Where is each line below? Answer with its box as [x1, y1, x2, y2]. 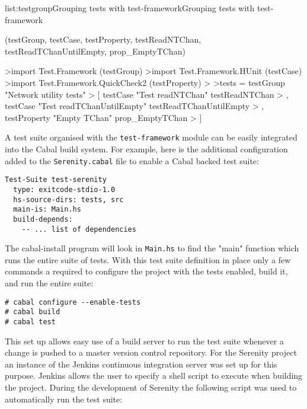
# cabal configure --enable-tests [5, 298, 141, 306]
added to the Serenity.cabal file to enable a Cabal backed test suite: [5, 154, 259, 167]
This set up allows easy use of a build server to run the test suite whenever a [5, 334, 284, 347]
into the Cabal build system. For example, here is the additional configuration [5, 143, 288, 155]
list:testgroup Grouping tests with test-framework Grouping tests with [5, 2, 255, 14]
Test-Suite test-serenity [5, 175, 107, 184]
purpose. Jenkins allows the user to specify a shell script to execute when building [5, 369, 303, 382]
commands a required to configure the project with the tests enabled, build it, [5, 265, 288, 277]
